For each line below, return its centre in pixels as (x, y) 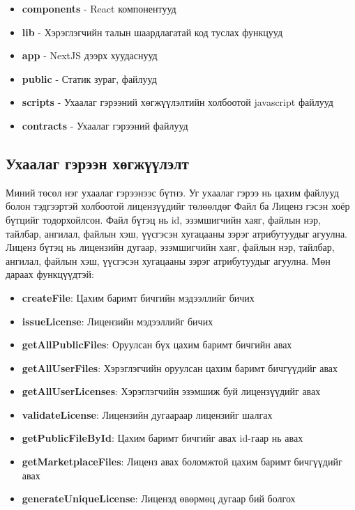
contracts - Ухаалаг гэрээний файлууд (105, 125)
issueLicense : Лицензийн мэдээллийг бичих (118, 321)
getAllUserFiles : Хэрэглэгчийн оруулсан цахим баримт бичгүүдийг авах (180, 368)
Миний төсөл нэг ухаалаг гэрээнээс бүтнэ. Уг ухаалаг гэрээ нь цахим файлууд (172, 192)
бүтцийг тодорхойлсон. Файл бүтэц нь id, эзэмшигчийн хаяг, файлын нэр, (163, 219)
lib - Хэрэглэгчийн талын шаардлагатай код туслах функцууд (152, 32)
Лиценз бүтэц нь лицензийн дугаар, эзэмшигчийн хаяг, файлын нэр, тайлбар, (170, 247)
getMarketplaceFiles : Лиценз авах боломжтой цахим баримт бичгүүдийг (182, 462)
